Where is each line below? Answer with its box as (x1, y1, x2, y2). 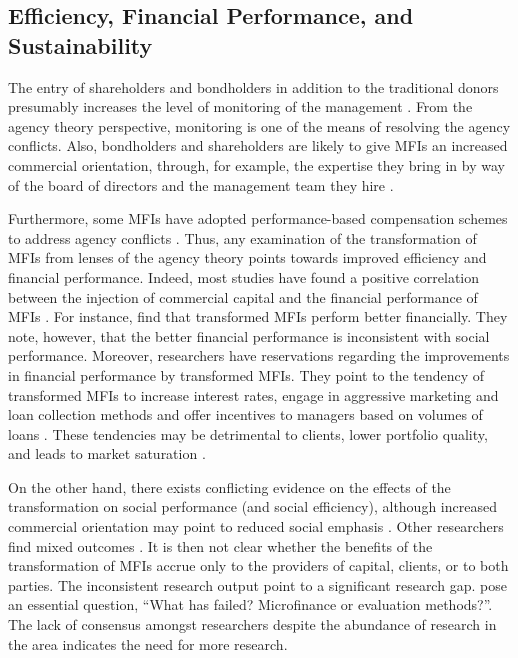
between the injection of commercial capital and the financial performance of (8, 286, 478, 307)
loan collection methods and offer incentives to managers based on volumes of (8, 404, 483, 425)
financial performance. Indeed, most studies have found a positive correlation (8, 266, 480, 287)
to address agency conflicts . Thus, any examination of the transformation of (8, 227, 477, 248)
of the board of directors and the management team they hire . (8, 174, 394, 195)
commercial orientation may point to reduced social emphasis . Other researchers (8, 516, 504, 537)
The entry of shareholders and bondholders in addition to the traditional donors (8, 76, 499, 97)
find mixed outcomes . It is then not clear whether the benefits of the (8, 535, 433, 556)
